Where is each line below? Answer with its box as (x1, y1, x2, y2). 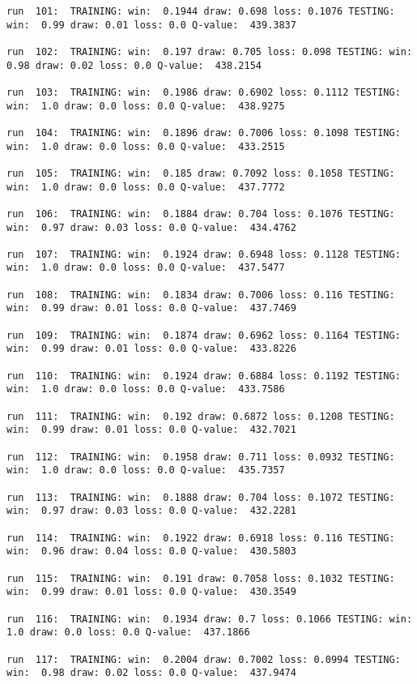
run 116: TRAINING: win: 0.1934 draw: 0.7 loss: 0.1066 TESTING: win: (6, 613, 413, 625)
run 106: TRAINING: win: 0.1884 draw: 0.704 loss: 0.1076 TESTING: (6, 207, 395, 220)
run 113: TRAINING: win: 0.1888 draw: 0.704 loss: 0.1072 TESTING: (6, 491, 395, 503)
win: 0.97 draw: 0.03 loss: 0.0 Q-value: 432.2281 (6, 505, 296, 517)
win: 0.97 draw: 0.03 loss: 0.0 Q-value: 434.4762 (6, 221, 296, 233)
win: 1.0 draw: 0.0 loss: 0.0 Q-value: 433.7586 (6, 383, 285, 395)
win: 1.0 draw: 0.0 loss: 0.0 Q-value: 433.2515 (6, 140, 285, 152)
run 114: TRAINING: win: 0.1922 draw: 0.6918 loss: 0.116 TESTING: (6, 532, 395, 544)
